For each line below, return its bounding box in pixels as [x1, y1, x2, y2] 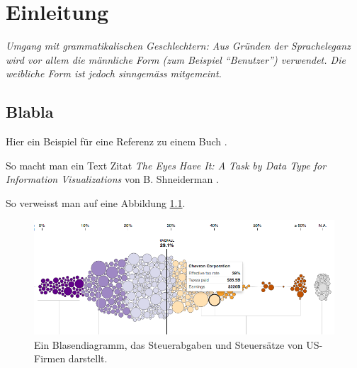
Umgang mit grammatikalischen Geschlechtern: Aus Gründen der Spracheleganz [6, 38, 351, 53]
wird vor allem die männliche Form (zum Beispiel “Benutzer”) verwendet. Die [6, 52, 346, 67]
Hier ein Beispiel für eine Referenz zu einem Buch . [6, 134, 227, 149]
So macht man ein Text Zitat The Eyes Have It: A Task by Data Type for [6, 157, 327, 172]
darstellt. [68, 351, 108, 366]
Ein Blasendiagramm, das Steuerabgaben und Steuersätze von [34, 337, 303, 352]
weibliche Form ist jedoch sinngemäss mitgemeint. [6, 66, 222, 81]
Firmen [34, 351, 66, 366]
